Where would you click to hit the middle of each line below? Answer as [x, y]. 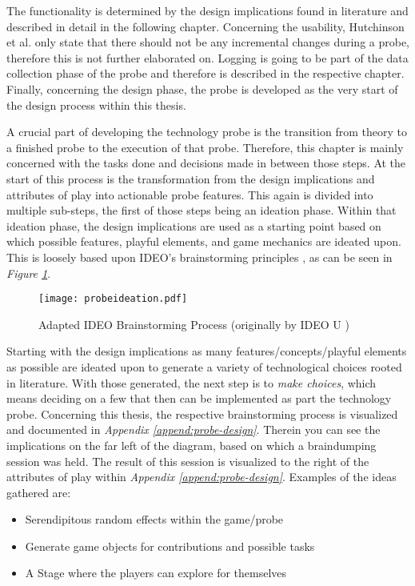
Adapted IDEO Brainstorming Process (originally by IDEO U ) [194, 324]
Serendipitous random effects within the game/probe [154, 519]
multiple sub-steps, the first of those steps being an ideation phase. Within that [202, 210]
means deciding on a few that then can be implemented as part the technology [199, 398]
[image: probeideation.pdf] [113, 299]
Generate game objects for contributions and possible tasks [170, 546]
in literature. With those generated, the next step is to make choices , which [192, 382]
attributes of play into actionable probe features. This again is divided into [190, 194]
